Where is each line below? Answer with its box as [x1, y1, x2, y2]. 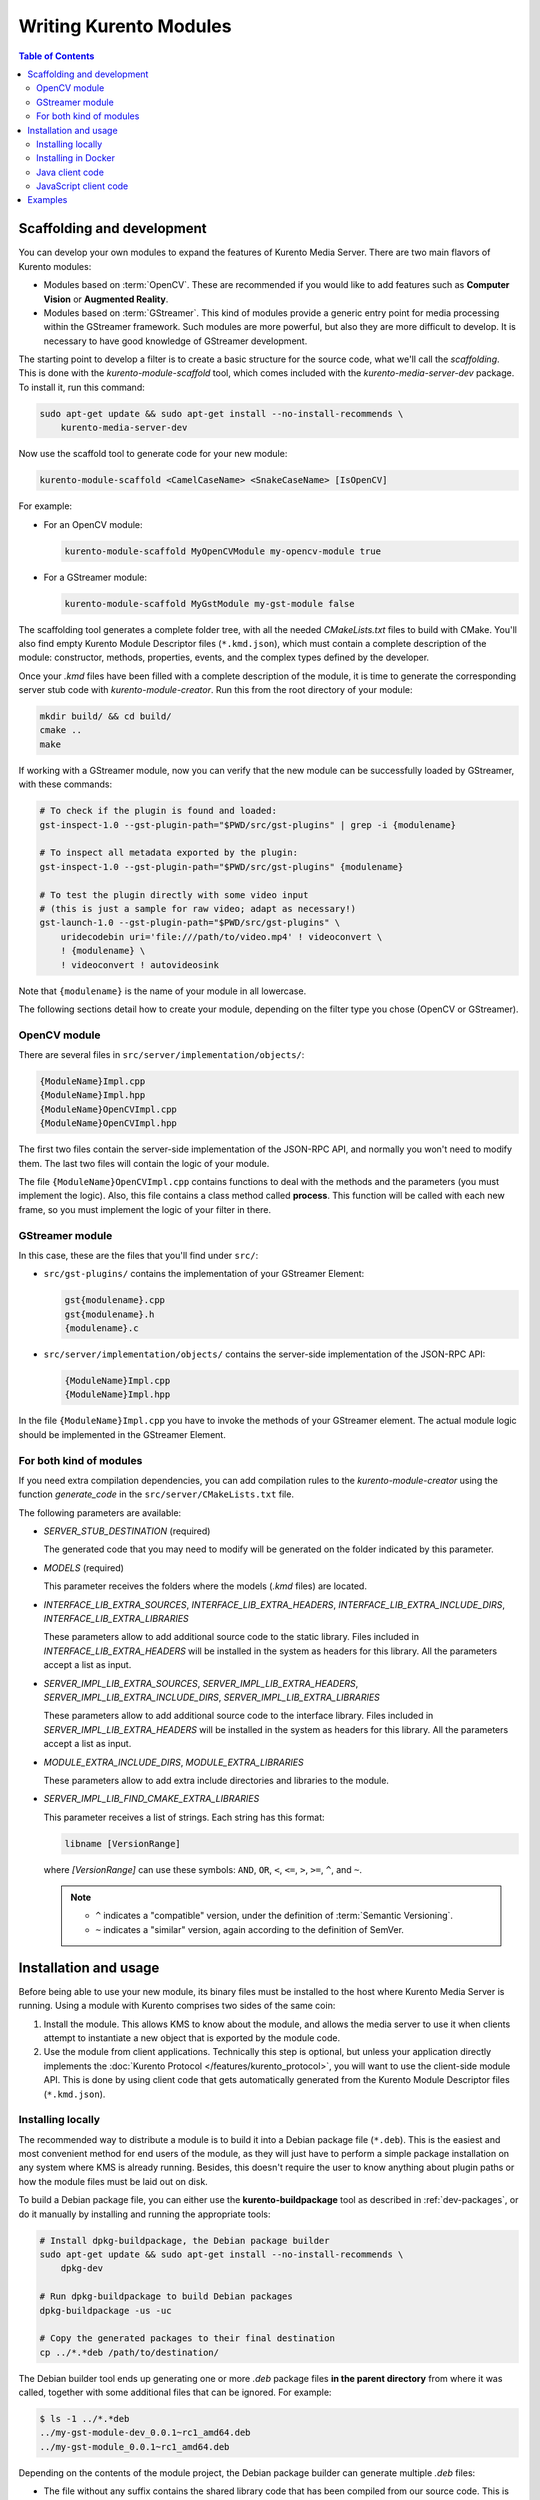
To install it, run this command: [18, 381, 145, 393]
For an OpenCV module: [43, 518, 144, 530]
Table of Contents [18, 50, 95, 62]
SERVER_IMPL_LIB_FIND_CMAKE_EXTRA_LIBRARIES [43, 1793, 260, 1805]
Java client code [36, 166, 105, 178]
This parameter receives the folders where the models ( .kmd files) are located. [43, 1580, 367, 1592]
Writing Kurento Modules [18, 15, 232, 37]
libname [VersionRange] [64, 1838, 182, 1849]
